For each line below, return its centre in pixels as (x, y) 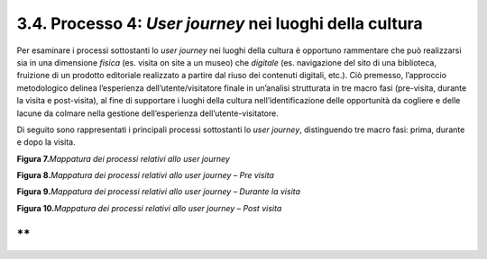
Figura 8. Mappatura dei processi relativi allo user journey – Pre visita (146, 175)
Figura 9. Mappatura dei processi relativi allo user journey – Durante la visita (159, 192)
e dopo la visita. (46, 142)
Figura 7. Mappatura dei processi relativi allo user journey (123, 158)
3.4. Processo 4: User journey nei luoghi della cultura (220, 23)
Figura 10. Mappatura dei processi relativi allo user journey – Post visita (149, 208)
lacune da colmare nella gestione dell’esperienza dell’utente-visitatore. (147, 113)
